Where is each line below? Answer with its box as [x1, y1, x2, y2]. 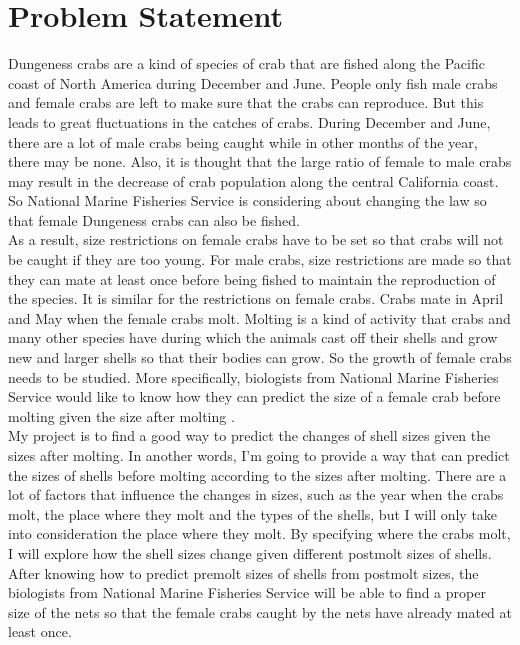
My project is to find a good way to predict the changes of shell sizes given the [8, 425, 491, 446]
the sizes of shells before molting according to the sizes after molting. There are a [8, 464, 507, 485]
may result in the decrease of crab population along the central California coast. [8, 170, 499, 191]
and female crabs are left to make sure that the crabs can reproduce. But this [8, 92, 484, 113]
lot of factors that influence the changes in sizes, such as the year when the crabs [8, 484, 504, 505]
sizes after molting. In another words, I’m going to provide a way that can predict [8, 445, 510, 465]
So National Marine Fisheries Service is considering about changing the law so [8, 190, 487, 211]
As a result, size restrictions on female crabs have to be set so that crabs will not [8, 229, 504, 250]
